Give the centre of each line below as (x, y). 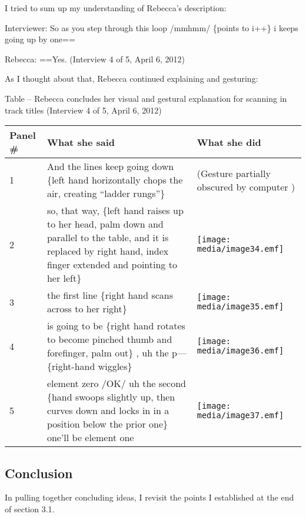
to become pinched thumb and (109, 339)
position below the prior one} (107, 424)
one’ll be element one (90, 438)
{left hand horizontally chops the (115, 180)
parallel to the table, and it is (108, 238)
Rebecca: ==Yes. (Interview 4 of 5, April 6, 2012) (95, 59)
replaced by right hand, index (108, 251)
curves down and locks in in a (108, 411)
